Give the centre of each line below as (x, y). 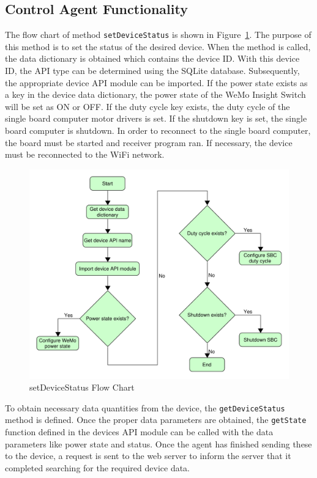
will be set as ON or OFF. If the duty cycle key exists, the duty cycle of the (147, 106)
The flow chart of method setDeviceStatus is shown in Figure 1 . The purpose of (158, 35)
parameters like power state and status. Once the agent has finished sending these (158, 443)
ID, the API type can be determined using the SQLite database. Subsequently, (152, 71)
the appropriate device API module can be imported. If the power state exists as (156, 82)
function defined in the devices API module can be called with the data (139, 432)
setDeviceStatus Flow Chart (82, 387)
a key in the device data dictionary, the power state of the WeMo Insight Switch (155, 94)
